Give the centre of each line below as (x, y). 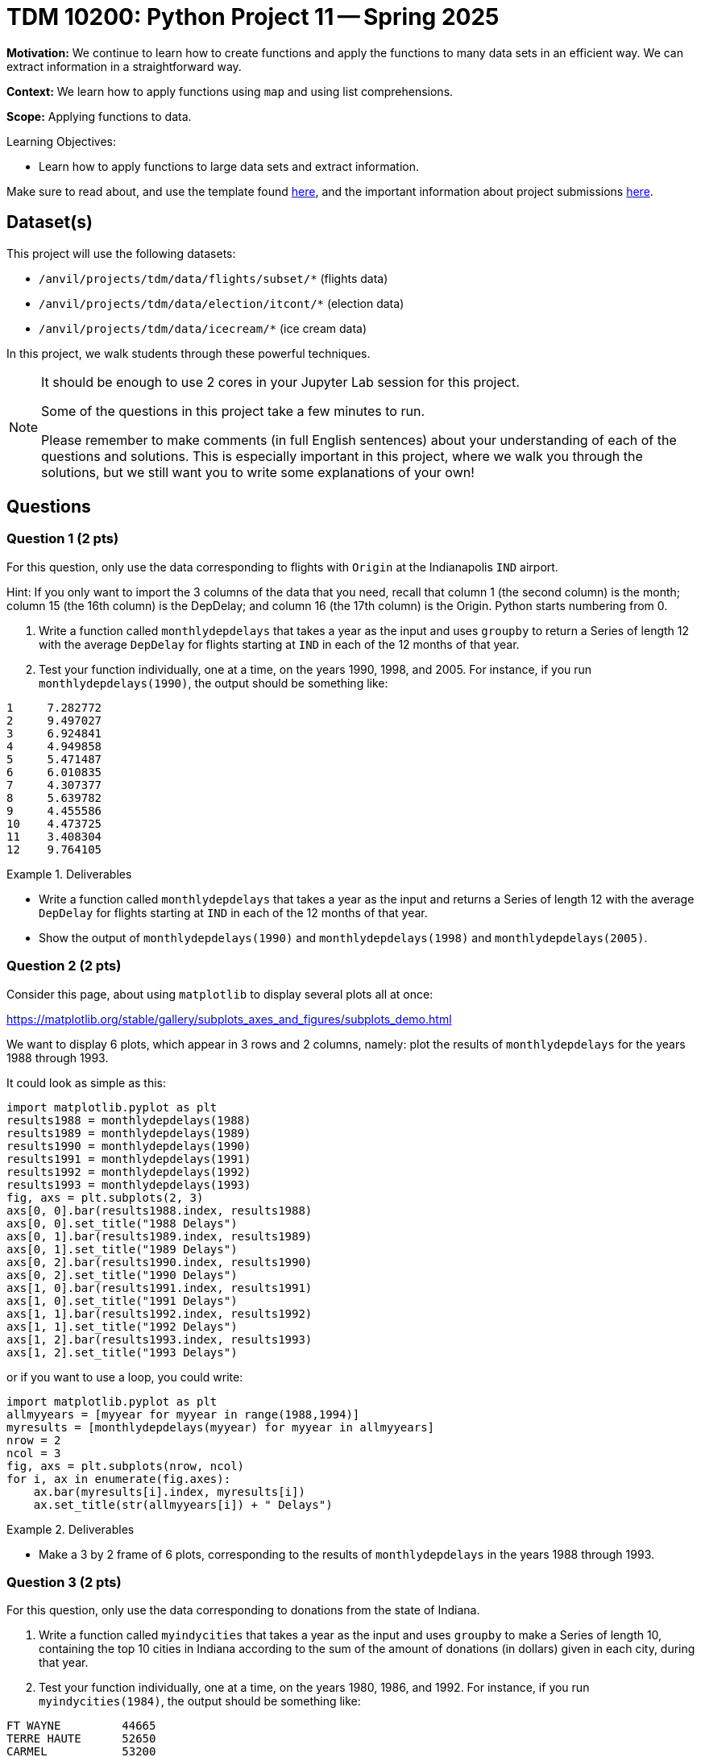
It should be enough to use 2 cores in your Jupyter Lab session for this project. (280, 382)
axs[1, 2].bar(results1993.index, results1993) (160, 1339)
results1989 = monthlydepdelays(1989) (129, 1133)
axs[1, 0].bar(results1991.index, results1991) (160, 1288)
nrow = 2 (34, 1440)
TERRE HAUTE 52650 (81, 1739)
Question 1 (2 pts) (63, 539)
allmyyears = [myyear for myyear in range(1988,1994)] (183, 1414)
